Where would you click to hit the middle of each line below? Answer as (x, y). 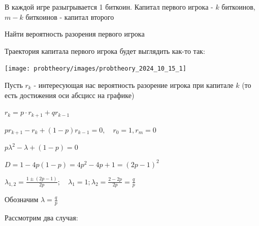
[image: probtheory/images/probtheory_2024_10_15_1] (95, 69)
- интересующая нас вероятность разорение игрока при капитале (134, 85)
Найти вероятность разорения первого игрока (75, 34)
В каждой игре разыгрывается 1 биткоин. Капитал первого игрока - (109, 7)
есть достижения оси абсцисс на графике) (70, 95)
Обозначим (22, 199)
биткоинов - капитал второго (70, 17)
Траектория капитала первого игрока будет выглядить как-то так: (105, 51)
